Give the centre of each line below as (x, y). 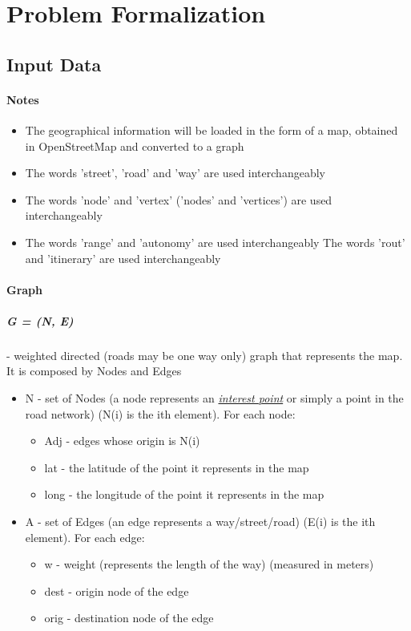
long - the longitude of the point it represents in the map (184, 494)
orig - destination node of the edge (129, 618)
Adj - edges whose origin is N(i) (122, 441)
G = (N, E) (40, 320)
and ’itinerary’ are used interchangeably (123, 258)
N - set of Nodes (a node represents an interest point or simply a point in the (214, 398)
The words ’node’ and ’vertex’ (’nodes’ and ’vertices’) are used (179, 199)
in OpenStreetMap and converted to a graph (135, 146)
